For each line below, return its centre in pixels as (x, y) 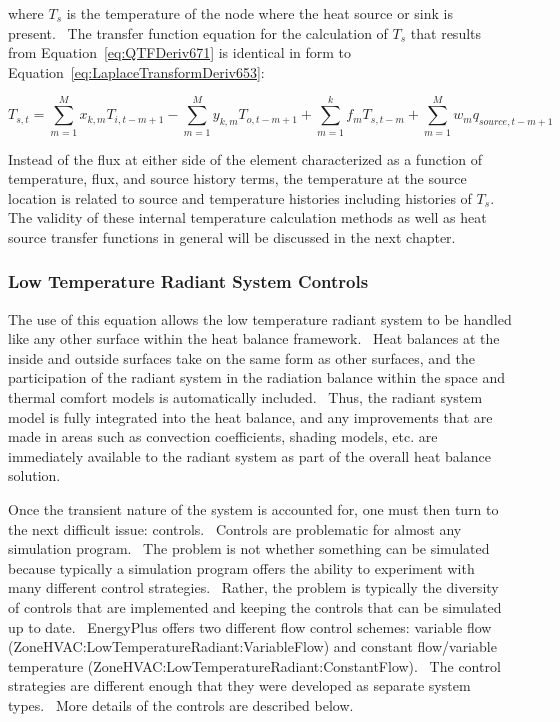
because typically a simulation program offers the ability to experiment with (241, 567)
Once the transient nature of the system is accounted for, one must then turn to (253, 509)
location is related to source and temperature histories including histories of (240, 197)
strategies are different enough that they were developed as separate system (239, 685)
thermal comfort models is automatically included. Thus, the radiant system (245, 397)
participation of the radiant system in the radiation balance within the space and (256, 377)
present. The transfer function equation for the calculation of (198, 32)
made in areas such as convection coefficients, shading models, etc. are (223, 436)
